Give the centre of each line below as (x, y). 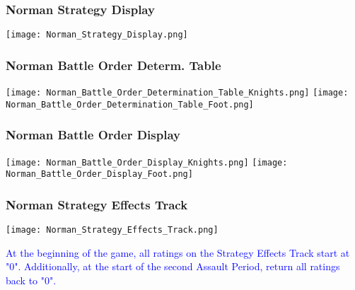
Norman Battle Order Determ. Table (114, 65)
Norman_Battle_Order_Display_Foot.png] (99, 174)
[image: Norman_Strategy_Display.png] (97, 35)
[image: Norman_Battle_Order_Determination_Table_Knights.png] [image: (177, 93)
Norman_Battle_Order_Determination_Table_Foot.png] (130, 104)
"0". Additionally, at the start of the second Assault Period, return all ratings (173, 266)
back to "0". (31, 280)
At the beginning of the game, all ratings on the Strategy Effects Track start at (178, 252)
